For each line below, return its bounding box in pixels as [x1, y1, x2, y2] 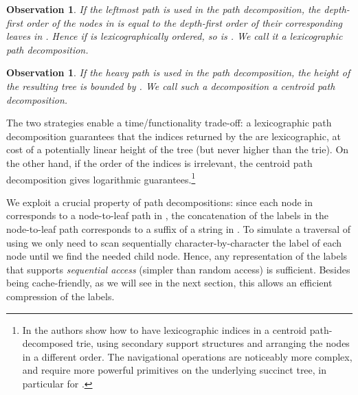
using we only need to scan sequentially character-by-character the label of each [6, 235, 342, 249]
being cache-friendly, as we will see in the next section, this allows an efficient [6, 275, 333, 290]
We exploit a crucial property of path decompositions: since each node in [6, 194, 313, 209]
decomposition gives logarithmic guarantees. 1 [6, 170, 196, 186]
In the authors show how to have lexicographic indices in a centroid [22, 322, 307, 337]
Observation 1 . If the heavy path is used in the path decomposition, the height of [6, 65, 350, 80]
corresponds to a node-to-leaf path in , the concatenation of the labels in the [6, 208, 328, 223]
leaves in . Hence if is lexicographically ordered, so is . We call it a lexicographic [6, 29, 343, 43]
